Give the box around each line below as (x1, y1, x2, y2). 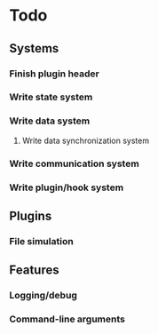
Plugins (9, 208, 52, 223)
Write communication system (9, 157, 139, 170)
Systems (9, 41, 59, 56)
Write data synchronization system (21, 135, 149, 146)
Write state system (9, 91, 93, 103)
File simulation (9, 235, 74, 247)
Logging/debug (9, 290, 78, 302)
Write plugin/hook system (9, 181, 124, 194)
